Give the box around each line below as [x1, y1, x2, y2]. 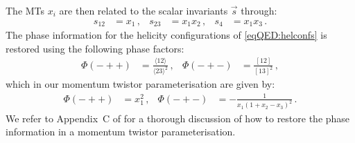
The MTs [6, 3, 45, 17]
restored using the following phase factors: [6, 41, 184, 55]
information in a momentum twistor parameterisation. [6, 124, 236, 139]
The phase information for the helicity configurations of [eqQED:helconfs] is [6, 28, 327, 42]
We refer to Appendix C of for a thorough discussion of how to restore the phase [6, 111, 350, 125]
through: [241, 3, 277, 17]
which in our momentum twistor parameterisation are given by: [6, 77, 275, 91]
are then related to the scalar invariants [59, 3, 228, 17]
